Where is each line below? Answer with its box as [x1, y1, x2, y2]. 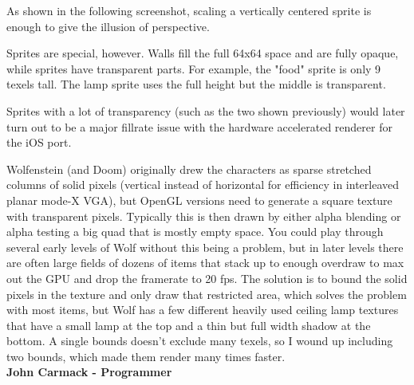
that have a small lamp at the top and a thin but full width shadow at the [6, 316, 371, 333]
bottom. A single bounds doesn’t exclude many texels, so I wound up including [6, 332, 393, 349]
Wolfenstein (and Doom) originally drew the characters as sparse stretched [6, 160, 372, 177]
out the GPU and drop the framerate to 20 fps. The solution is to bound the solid [6, 269, 408, 286]
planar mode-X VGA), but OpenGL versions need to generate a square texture [6, 191, 392, 208]
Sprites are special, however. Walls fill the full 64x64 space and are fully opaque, [6, 45, 399, 61]
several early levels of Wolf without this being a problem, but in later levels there [6, 238, 404, 255]
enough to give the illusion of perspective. [6, 18, 210, 34]
